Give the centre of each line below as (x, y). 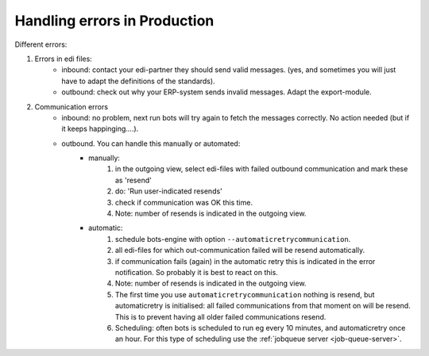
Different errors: (41, 44)
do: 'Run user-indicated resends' (169, 191)
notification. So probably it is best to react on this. (197, 272)
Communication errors (71, 106)
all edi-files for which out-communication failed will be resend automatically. (240, 251)
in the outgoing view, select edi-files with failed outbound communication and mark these (262, 169)
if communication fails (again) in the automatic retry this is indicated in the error (245, 261)
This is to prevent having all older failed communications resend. (221, 316)
